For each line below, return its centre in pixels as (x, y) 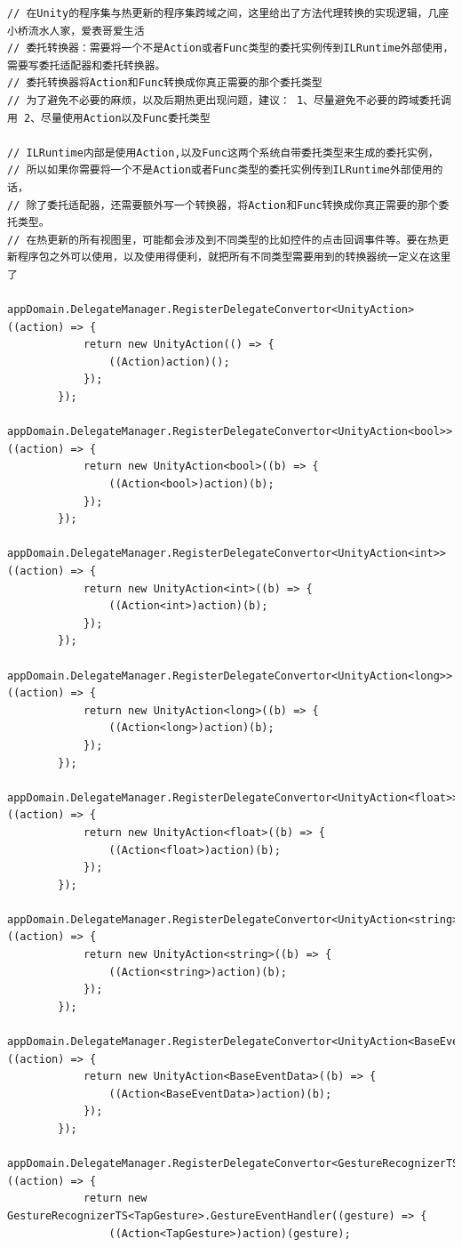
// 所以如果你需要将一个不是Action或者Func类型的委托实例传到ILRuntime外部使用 (220, 170)
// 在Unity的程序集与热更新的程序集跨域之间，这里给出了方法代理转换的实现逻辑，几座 (228, 13)
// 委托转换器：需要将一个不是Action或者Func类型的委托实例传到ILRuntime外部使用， (231, 48)
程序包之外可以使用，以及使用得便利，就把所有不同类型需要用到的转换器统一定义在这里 (234, 257)
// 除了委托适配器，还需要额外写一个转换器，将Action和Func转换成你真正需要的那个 (223, 205)
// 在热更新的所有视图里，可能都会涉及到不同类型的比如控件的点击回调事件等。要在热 (223, 240)
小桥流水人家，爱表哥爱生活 (76, 31)
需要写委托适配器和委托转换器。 (87, 65)
